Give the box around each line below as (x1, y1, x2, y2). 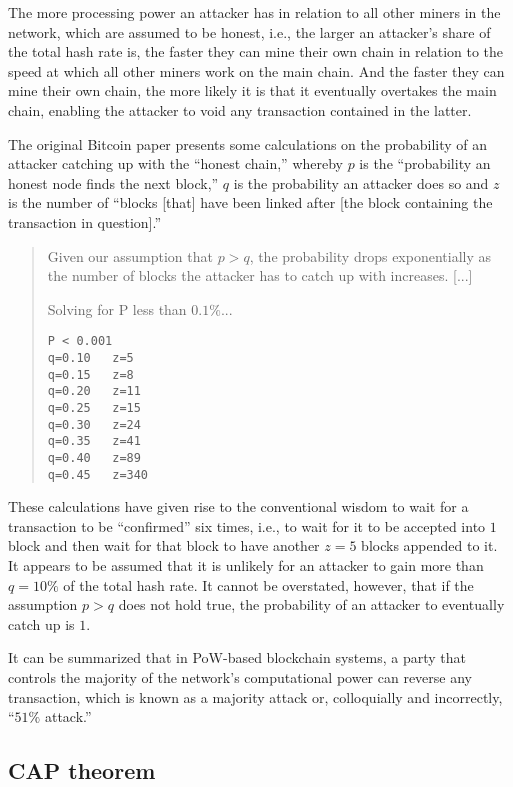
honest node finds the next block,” (8, 172, 219, 193)
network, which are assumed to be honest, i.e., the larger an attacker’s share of (8, 21, 491, 42)
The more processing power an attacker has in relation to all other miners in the (8, 2, 501, 22)
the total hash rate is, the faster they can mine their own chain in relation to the (8, 41, 504, 62)
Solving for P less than (47, 298, 187, 319)
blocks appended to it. (361, 535, 498, 556)
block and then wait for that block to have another (8, 535, 320, 556)
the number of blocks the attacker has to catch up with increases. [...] (47, 265, 473, 286)
